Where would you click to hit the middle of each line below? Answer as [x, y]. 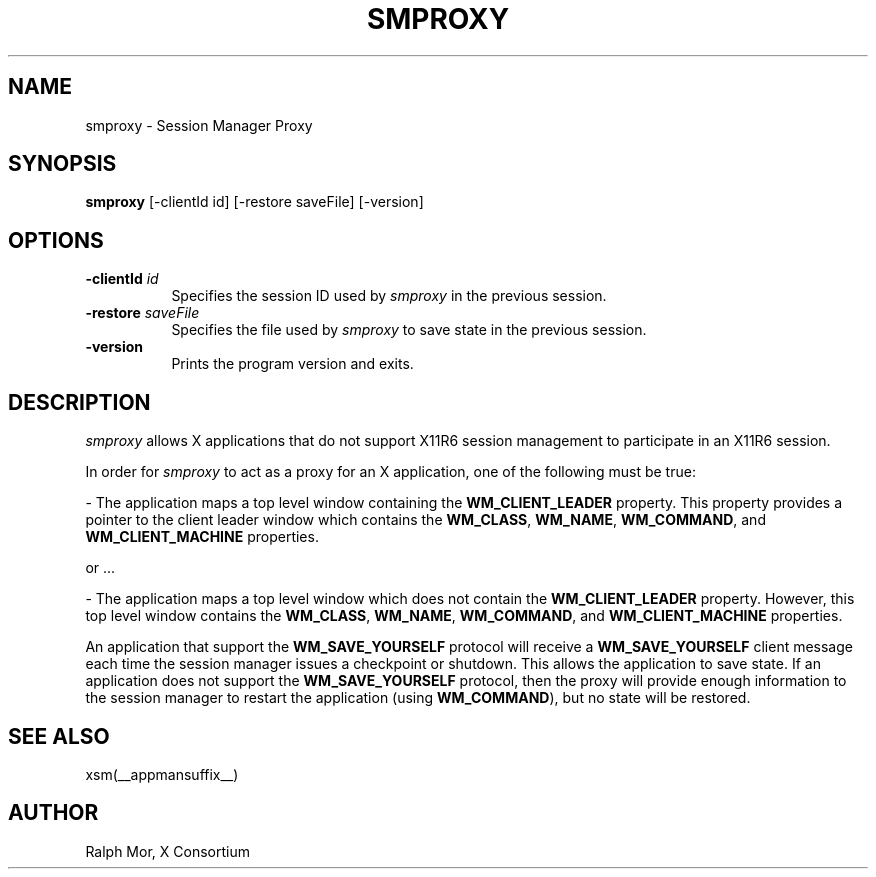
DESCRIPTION [79, 402]
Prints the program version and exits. [292, 364]
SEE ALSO [59, 736]
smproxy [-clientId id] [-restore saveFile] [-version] [254, 202]
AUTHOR [53, 813]
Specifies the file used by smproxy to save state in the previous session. [409, 330]
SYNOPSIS [62, 164]
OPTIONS [56, 240]
